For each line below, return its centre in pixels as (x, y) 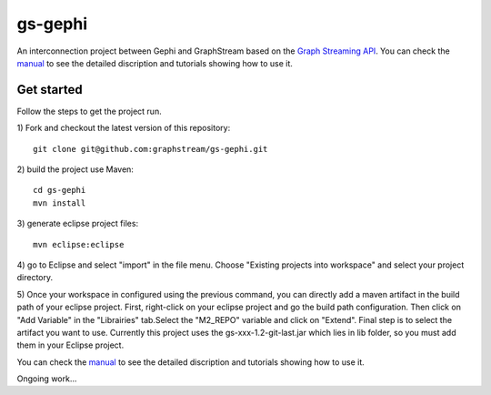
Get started (50, 90)
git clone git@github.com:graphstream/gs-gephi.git (150, 149)
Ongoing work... (47, 379)
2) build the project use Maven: (75, 169)
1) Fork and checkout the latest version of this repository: (124, 128)
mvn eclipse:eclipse (79, 244)
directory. (35, 278)
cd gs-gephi (60, 190)
